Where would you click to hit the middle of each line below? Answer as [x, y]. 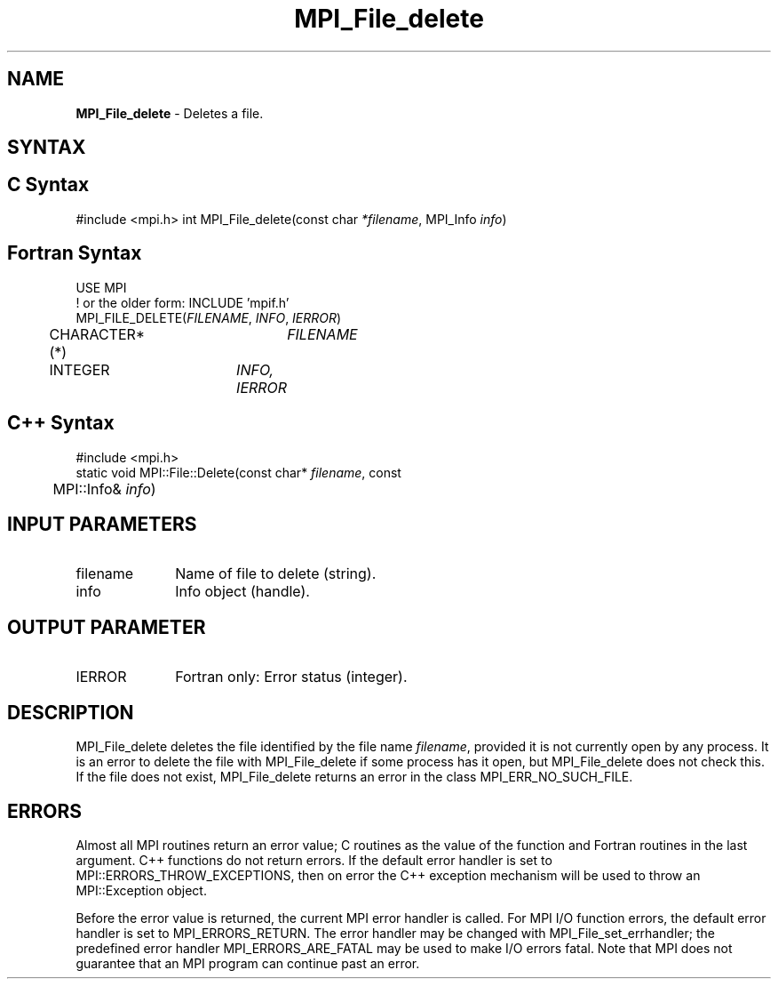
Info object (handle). [242, 592]
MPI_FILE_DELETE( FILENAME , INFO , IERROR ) [209, 317]
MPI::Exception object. [141, 890]
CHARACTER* [97, 334]
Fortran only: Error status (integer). [291, 677]
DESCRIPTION [71, 712]
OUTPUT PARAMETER [107, 627]
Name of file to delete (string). [276, 574]
